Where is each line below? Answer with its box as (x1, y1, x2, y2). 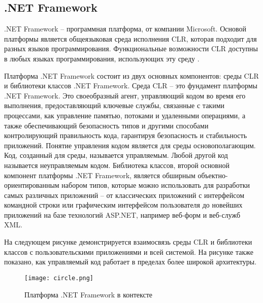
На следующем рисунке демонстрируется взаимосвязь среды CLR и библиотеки (4, 237, 252, 247)
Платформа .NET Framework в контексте (24, 289, 153, 299)
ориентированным (4, 180, 59, 190)
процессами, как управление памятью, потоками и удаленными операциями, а (4, 110, 246, 120)
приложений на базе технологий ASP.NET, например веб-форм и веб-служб (4, 209, 241, 220)
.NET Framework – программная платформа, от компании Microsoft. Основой (4, 23, 246, 34)
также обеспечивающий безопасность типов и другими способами (4, 120, 209, 130)
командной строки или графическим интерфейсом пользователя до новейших (4, 199, 243, 210)
